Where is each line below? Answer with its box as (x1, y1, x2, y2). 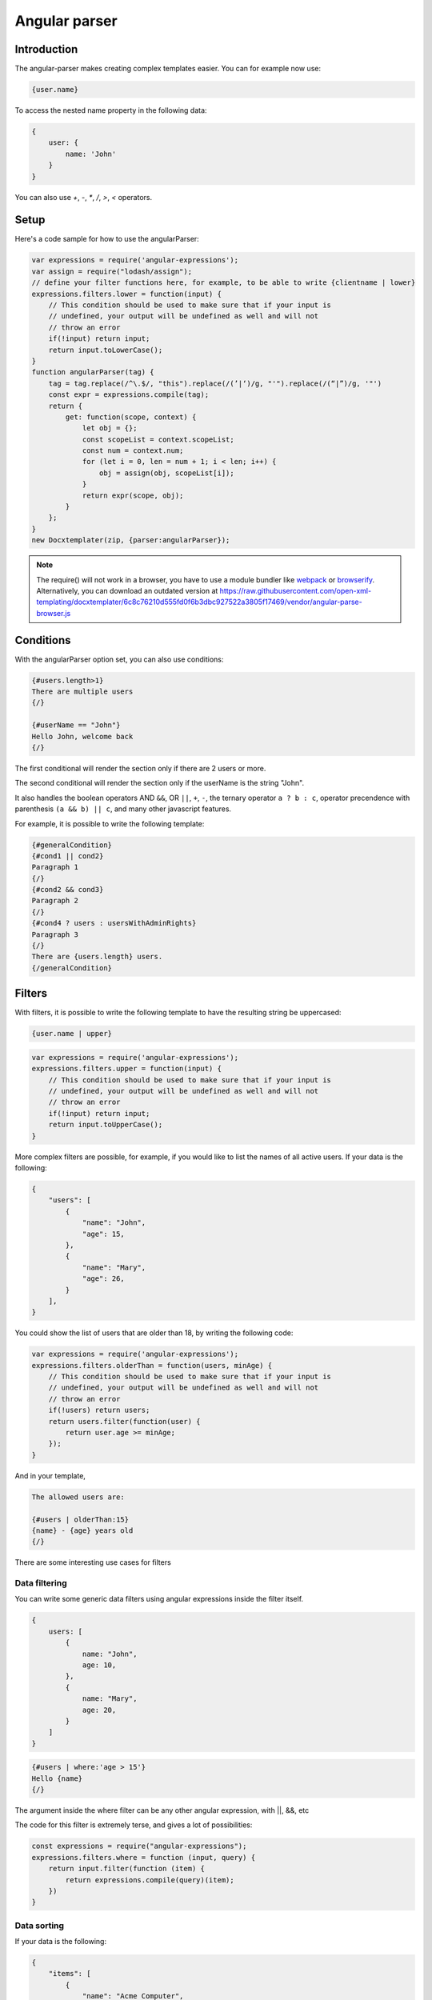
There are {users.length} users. (31, 952, 163, 962)
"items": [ (48, 1969, 91, 1978)
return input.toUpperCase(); (48, 1120, 163, 1130)
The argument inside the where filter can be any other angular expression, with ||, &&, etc (14, 1806, 310, 1815)
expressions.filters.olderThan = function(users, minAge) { (31, 1361, 273, 1370)
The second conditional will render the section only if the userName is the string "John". (14, 778, 304, 788)
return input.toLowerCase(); (48, 345, 163, 354)
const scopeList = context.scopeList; (82, 434, 235, 444)
